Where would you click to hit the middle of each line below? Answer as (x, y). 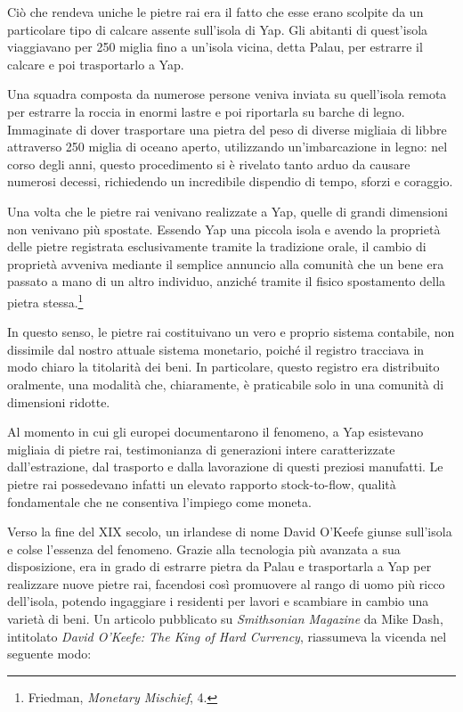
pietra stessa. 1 (45, 300)
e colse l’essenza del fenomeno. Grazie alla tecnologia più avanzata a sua (204, 548)
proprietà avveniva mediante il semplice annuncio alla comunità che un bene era (226, 263)
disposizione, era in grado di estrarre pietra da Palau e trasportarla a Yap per (219, 566)
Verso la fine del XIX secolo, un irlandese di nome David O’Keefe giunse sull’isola (230, 532)
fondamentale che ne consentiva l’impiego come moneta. (159, 501)
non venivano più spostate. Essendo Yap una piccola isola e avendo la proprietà (224, 229)
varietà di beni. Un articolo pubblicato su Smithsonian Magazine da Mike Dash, (225, 619)
